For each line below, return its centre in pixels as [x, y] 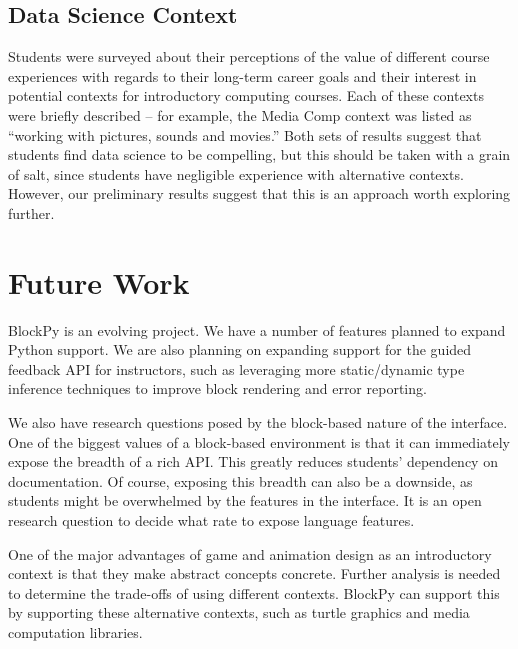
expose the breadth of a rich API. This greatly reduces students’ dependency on [253, 461]
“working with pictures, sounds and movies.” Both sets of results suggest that [245, 134]
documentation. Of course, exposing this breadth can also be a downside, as [240, 480]
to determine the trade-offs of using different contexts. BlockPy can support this [254, 592]
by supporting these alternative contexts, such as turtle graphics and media [239, 612]
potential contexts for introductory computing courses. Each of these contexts [246, 95]
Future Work [99, 281]
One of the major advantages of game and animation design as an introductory [250, 553]
